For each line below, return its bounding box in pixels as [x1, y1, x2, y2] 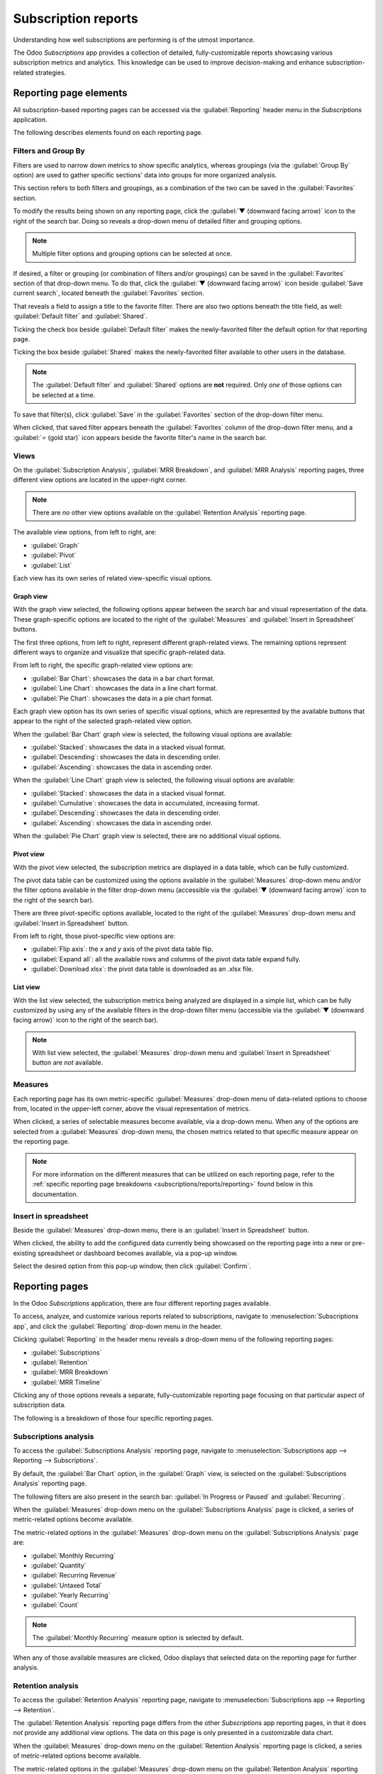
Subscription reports [13, 11, 138, 26]
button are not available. [32, 1058, 103, 1067]
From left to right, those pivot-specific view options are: [13, 932, 176, 940]
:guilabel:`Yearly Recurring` [30, 1591, 111, 1599]
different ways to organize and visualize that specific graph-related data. [13, 648, 226, 656]
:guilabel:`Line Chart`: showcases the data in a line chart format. [30, 684, 218, 693]
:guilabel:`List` [30, 561, 72, 569]
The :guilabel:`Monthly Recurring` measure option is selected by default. [32, 1633, 244, 1642]
